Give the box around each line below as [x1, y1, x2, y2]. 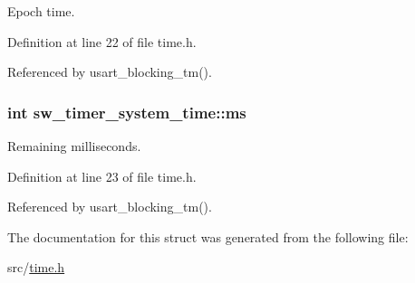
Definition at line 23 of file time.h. [7, 166, 197, 185]
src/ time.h [7, 258, 65, 277]
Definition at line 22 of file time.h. [7, 32, 197, 51]
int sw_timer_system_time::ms [7, 100, 246, 123]
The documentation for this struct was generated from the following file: [7, 227, 409, 246]
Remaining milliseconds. [7, 137, 141, 155]
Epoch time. [7, 2, 75, 20]
